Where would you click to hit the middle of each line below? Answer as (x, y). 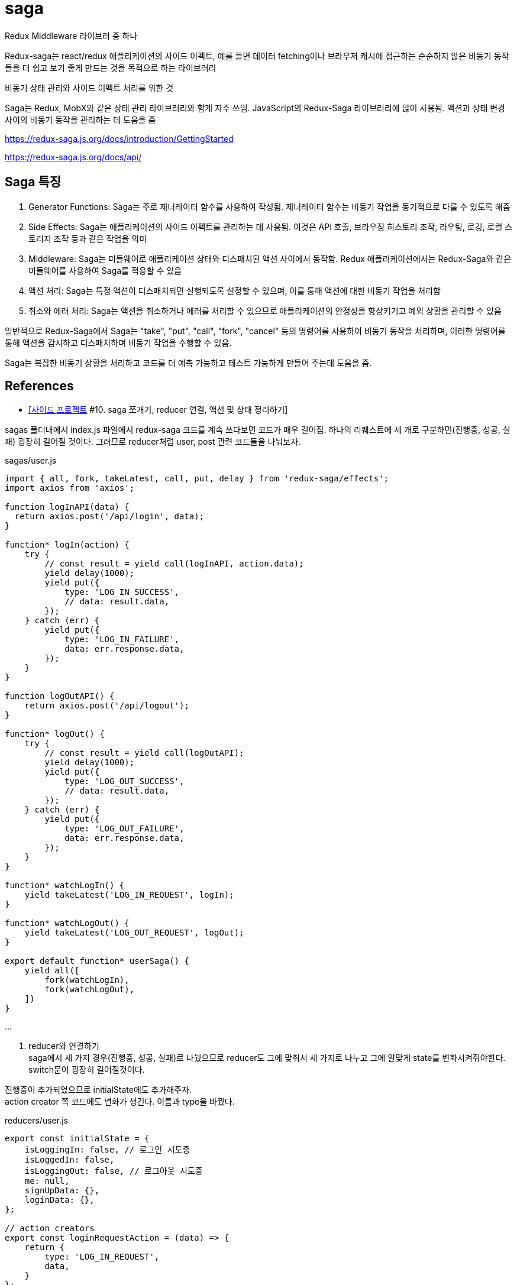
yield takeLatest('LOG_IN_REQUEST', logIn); (129, 895)
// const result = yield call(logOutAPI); (144, 753)
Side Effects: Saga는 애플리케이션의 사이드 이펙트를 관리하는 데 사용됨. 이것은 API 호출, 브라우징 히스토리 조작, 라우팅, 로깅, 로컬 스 (271, 226)
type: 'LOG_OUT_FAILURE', (125, 829)
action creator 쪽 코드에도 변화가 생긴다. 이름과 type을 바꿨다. (120, 1102)
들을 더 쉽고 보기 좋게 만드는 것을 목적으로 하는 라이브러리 (111, 67)
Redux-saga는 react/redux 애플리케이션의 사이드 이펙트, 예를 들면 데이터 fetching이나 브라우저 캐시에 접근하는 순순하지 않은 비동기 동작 (257, 56)
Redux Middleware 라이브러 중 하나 (71, 35)
